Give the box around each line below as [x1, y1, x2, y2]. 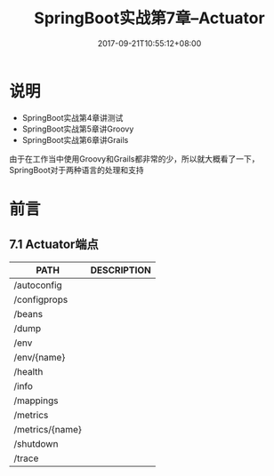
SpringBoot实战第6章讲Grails [21, 134, 129, 145]
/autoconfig [13, 279, 62, 291]
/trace [13, 452, 39, 464]
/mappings [13, 394, 59, 407]
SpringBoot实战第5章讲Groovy [21, 123, 134, 134]
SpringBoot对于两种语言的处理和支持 [9, 164, 144, 175]
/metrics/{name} [13, 423, 83, 435]
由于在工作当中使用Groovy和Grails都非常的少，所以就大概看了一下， [9, 153, 260, 164]
